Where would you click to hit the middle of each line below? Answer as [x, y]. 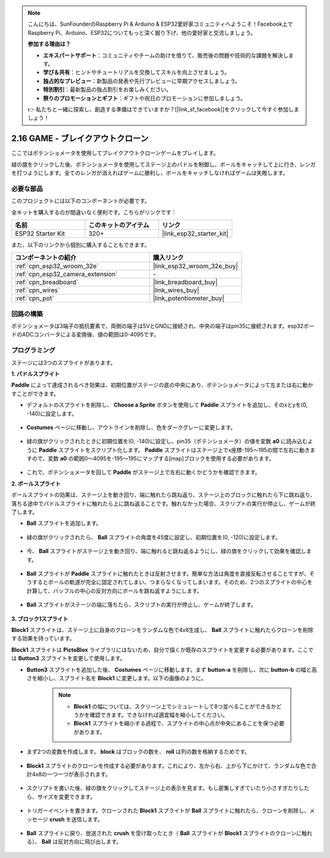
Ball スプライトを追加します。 [64, 523]
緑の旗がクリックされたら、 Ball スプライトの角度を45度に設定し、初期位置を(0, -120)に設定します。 [154, 537]
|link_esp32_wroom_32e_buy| [196, 266]
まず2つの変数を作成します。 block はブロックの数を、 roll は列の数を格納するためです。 [138, 752]
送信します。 [87, 819]
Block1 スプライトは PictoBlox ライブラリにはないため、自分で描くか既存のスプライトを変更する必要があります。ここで [163, 650]
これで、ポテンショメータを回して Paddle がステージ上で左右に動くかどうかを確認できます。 [144, 472]
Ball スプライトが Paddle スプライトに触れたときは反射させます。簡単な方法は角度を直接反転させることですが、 [168, 574]
